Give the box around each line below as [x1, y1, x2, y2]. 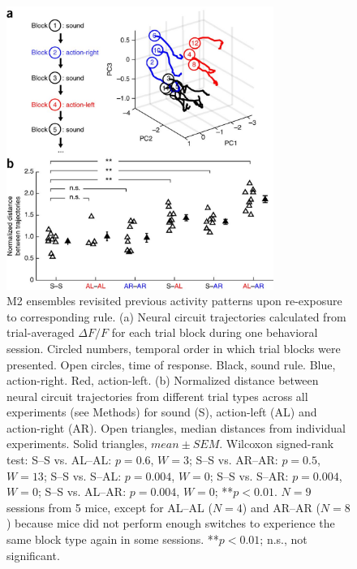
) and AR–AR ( [242, 498, 320, 515]
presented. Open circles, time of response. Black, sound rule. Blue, [6, 356, 336, 373]
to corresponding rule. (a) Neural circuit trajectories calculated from [6, 308, 346, 325]
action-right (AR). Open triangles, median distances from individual [6, 419, 346, 436]
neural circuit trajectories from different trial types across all [6, 387, 308, 404]
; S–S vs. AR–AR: [188, 451, 278, 468]
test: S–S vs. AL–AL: [6, 451, 112, 468]
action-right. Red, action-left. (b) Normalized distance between [6, 372, 319, 389]
